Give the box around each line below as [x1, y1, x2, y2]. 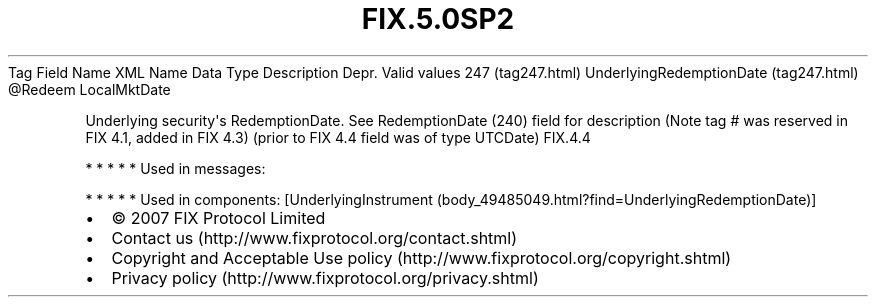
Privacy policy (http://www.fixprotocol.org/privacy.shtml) [111, 267, 539, 288]
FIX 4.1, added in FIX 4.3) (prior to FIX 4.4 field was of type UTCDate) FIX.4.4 [85, 128, 591, 146]
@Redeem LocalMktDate [8, 80, 171, 98]
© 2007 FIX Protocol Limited [111, 207, 326, 228]
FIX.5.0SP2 [361, 2, 515, 36]
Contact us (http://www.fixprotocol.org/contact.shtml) [111, 227, 518, 248]
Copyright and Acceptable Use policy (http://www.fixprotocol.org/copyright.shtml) [111, 247, 732, 268]
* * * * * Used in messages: [85, 159, 266, 177]
